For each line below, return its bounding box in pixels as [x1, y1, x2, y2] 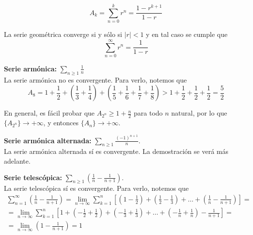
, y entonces [43, 117, 79, 128]
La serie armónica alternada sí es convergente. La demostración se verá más [4, 146, 228, 156]
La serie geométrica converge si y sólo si [4, 29, 122, 39]
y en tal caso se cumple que [146, 29, 228, 39]
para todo [134, 108, 163, 118]
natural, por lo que [171, 108, 227, 118]
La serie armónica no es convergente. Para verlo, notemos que [4, 74, 187, 84]
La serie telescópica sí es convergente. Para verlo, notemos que [4, 183, 189, 193]
